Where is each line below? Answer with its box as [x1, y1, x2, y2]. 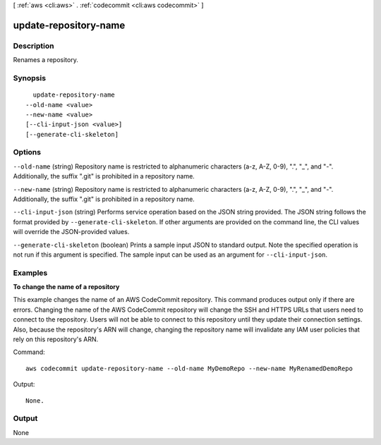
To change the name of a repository [13, 283, 120, 291]
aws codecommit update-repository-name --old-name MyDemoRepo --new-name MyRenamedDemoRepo [25, 364, 353, 372]
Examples [13, 268, 48, 278]
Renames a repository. [13, 56, 79, 64]
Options [13, 147, 42, 157]
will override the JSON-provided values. [13, 228, 130, 236]
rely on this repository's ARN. [13, 335, 99, 343]
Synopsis [13, 73, 46, 83]
